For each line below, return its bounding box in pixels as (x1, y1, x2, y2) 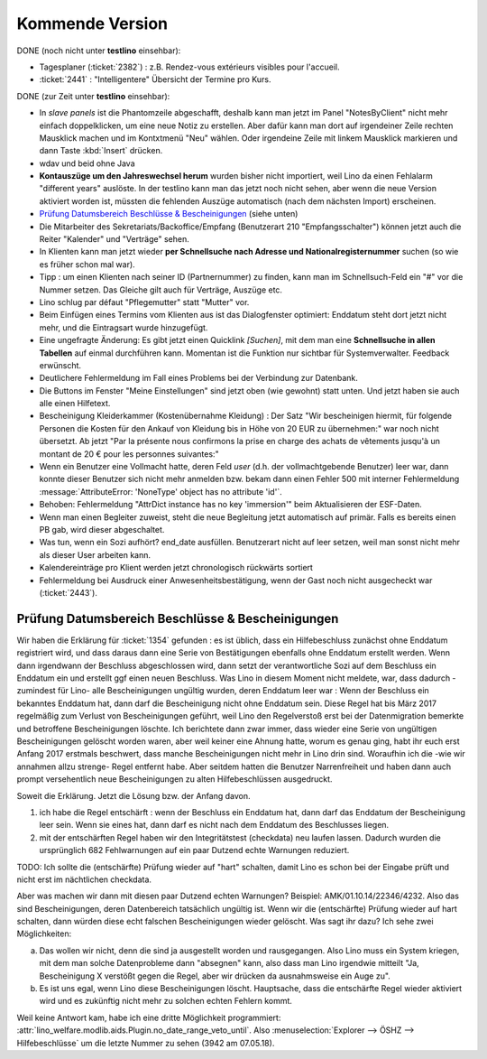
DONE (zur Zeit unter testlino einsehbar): (16, 90, 170, 101)
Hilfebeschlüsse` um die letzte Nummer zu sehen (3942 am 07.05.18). (16, 1037, 275, 1048)
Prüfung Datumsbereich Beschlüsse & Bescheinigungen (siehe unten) (39, 209, 299, 219)
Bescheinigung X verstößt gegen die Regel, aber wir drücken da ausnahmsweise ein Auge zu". (39, 971, 391, 981)
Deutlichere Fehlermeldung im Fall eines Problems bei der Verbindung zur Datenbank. (39, 373, 358, 384)
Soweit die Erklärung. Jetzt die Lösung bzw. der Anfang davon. (16, 790, 252, 801)
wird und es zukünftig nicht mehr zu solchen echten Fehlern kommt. (39, 996, 293, 1007)
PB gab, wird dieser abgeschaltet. (39, 525, 165, 534)
